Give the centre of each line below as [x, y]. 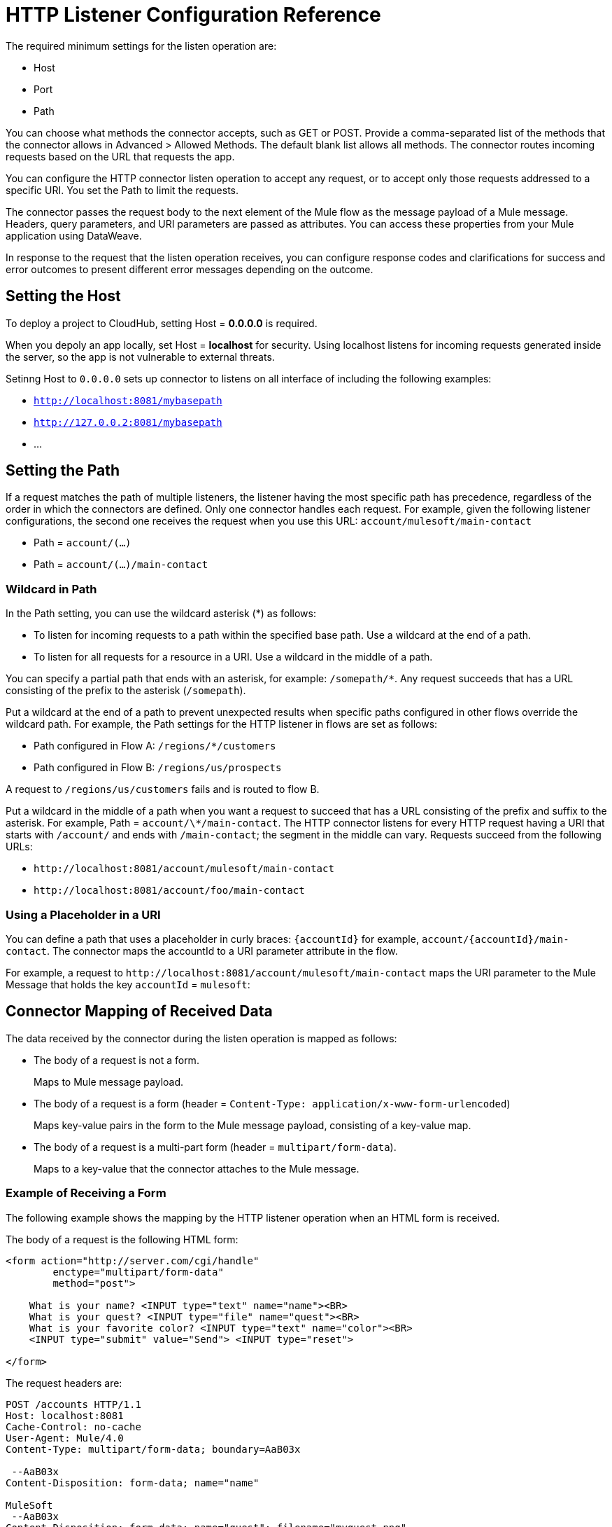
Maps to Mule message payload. [109, 1082]
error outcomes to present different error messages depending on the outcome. [190, 269]
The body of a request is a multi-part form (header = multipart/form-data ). [215, 1147]
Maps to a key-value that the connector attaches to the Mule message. [197, 1168]
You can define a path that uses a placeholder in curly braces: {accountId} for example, [212, 939]
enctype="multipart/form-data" [138, 1272]
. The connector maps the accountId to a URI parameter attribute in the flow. [222, 951]
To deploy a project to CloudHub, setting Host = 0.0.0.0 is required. [162, 323]
